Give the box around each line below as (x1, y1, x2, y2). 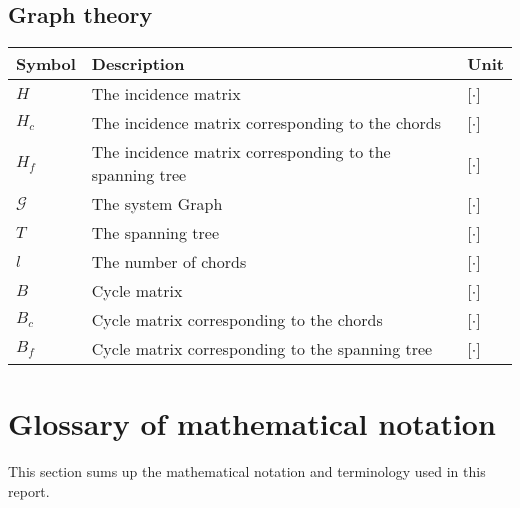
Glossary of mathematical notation (8, 403, 496, 444)
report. (8, 480, 50, 501)
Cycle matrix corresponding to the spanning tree (91, 337, 433, 361)
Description (91, 52, 185, 76)
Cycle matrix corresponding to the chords (91, 308, 383, 332)
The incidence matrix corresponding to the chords (91, 111, 442, 135)
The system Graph (91, 192, 223, 216)
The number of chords (91, 250, 247, 274)
